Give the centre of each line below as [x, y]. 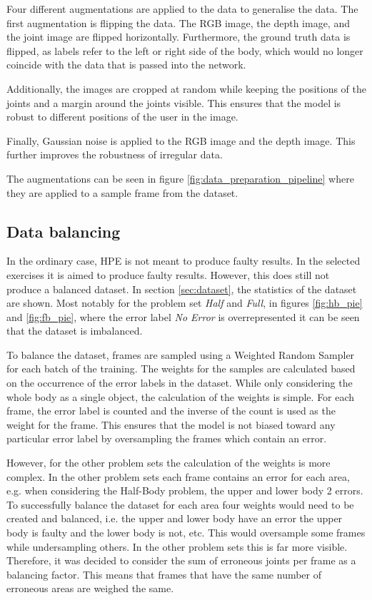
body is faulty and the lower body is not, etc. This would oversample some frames [186, 533]
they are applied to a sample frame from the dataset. [122, 192]
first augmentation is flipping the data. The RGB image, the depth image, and [178, 22]
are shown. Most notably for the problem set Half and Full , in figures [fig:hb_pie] [185, 303]
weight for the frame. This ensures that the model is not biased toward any [171, 424]
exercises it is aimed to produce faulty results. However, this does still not [168, 274]
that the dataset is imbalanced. [75, 331]
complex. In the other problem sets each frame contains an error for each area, [178, 476]
